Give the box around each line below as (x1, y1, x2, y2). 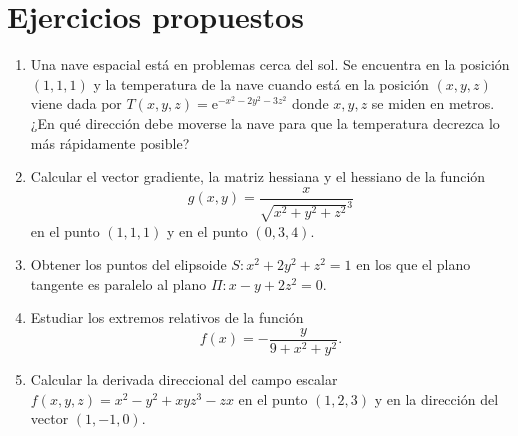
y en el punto (166, 220, 248, 241)
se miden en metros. (371, 93, 495, 114)
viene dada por (30, 93, 122, 114)
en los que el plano (356, 254, 471, 275)
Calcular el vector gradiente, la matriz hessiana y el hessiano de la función (30, 166, 486, 187)
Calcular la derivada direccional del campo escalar (30, 369, 338, 390)
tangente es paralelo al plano (30, 273, 207, 294)
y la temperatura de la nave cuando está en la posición (93, 73, 429, 94)
